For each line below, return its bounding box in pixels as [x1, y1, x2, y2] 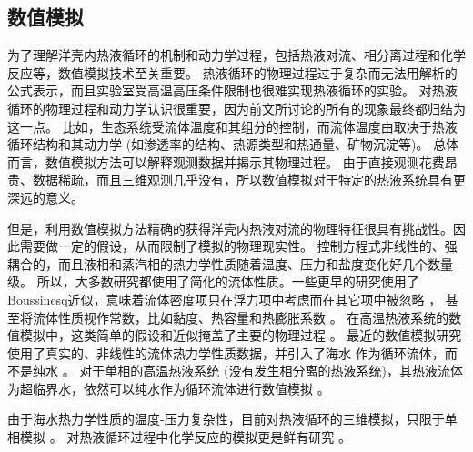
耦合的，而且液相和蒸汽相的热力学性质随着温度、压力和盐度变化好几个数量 [7, 254, 453, 273]
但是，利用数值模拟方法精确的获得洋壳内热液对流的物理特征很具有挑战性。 [7, 218, 453, 237]
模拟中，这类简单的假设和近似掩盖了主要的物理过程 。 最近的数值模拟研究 [19, 326, 462, 345]
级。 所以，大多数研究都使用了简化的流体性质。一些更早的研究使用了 [7, 272, 419, 291]
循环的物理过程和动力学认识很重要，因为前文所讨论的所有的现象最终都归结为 [7, 98, 466, 117]
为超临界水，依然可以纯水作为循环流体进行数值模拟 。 [7, 378, 330, 397]
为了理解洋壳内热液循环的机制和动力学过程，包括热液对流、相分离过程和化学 [7, 45, 466, 65]
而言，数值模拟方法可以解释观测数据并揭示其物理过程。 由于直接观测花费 [7, 152, 445, 171]
